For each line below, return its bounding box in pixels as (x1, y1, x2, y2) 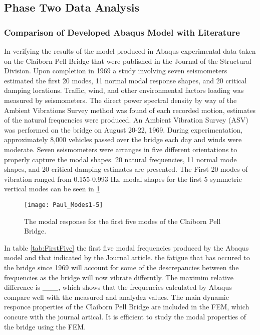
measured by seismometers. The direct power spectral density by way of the (4, 94, 237, 105)
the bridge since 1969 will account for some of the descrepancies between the (4, 262, 239, 272)
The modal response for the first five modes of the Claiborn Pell (24, 215, 221, 226)
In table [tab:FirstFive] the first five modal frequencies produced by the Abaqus (4, 242, 249, 253)
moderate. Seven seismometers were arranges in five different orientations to (4, 144, 237, 154)
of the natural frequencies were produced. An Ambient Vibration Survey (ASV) (4, 115, 248, 125)
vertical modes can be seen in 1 (4, 183, 100, 194)
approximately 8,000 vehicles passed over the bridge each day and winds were (4, 134, 242, 145)
